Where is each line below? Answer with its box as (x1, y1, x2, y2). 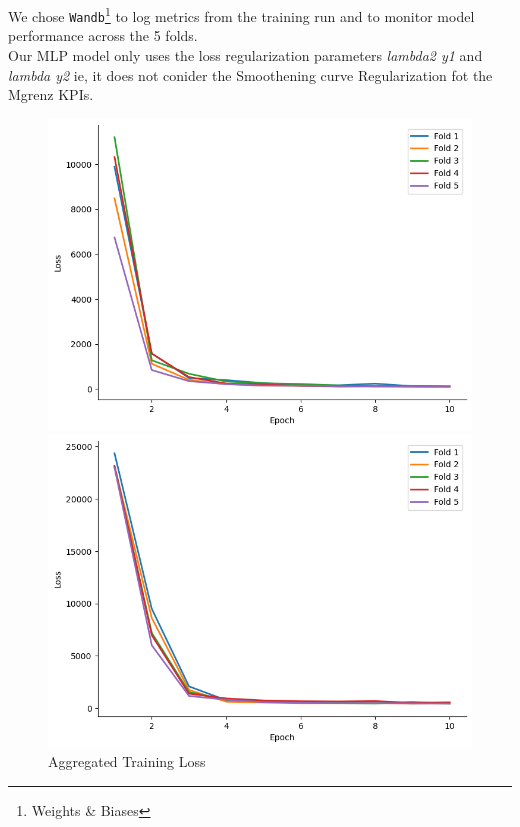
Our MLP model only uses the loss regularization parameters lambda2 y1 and (8, 44, 483, 65)
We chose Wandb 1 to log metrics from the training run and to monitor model (8, 3, 475, 26)
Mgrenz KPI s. (8, 84, 94, 105)
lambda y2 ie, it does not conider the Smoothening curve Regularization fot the (8, 64, 493, 85)
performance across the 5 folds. (8, 25, 198, 46)
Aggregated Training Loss (48, 751, 206, 772)
